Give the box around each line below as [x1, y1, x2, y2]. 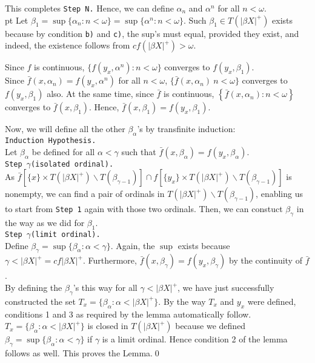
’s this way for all [73, 281, 138, 294]
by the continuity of [228, 254, 302, 267]
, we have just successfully [177, 281, 274, 294]
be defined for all [31, 145, 95, 158]
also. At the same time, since [47, 87, 154, 100]
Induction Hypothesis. [5, 136, 96, 145]
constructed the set [5, 295, 76, 307]
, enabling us [256, 187, 303, 200]
